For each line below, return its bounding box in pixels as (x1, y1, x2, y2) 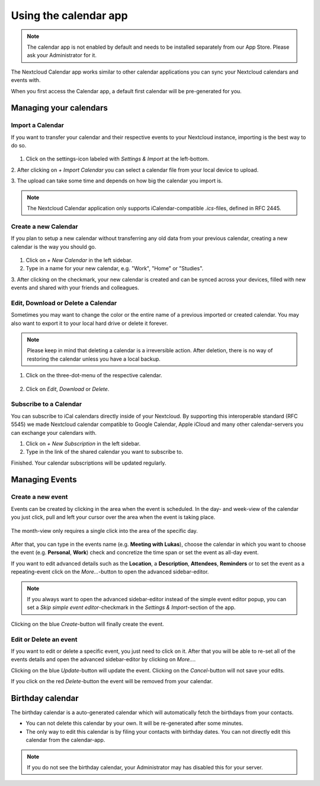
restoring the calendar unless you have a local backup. (27, 355, 161, 362)
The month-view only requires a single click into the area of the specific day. (11, 527, 198, 534)
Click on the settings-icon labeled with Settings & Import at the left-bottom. (25, 155, 210, 163)
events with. (11, 77, 41, 84)
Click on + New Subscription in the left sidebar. (25, 440, 141, 447)
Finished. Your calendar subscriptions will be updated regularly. (11, 459, 167, 466)
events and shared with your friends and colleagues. (11, 284, 139, 291)
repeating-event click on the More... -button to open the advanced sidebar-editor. (11, 568, 209, 576)
